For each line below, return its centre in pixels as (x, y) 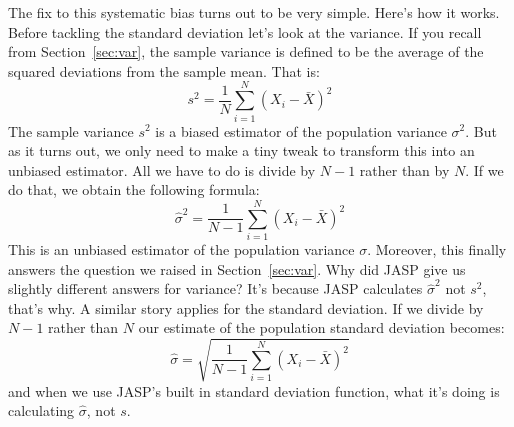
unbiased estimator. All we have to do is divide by (162, 169)
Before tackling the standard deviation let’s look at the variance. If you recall (245, 31)
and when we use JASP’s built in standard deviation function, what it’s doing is (254, 390)
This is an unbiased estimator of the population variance (181, 249)
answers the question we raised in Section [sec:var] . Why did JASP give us (237, 268)
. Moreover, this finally (437, 249)
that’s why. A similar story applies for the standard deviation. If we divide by (246, 307)
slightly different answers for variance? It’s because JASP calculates (215, 288)
